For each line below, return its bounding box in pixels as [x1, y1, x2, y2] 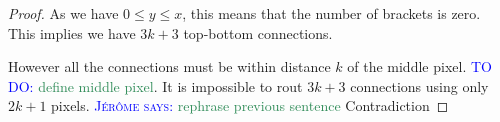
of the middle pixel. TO [347, 56, 492, 77]
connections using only [350, 75, 489, 96]
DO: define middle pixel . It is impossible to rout [8, 75, 303, 96]
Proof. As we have [8, 3, 119, 23]
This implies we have [8, 22, 136, 43]
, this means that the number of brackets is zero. [182, 3, 481, 23]
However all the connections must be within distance [8, 56, 331, 77]
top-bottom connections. [183, 22, 333, 43]
